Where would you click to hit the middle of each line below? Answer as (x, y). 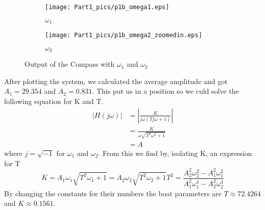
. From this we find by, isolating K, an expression (175, 153)
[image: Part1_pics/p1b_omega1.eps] (107, 7)
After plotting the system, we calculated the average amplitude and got (116, 81)
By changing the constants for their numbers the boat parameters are (113, 193)
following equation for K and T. (54, 101)
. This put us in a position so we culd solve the (165, 91)
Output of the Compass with (70, 64)
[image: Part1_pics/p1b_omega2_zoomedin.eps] (124, 35)
